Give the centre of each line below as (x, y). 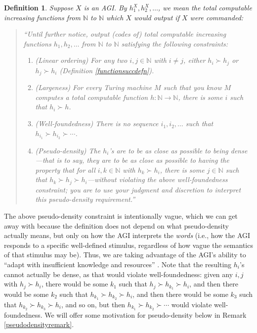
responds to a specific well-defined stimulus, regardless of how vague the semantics (128, 245)
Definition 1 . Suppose (39, 7)
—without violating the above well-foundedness (157, 179)
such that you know (193, 87)
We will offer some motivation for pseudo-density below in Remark (146, 314)
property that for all (65, 169)
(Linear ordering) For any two (81, 60)
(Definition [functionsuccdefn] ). (107, 70)
